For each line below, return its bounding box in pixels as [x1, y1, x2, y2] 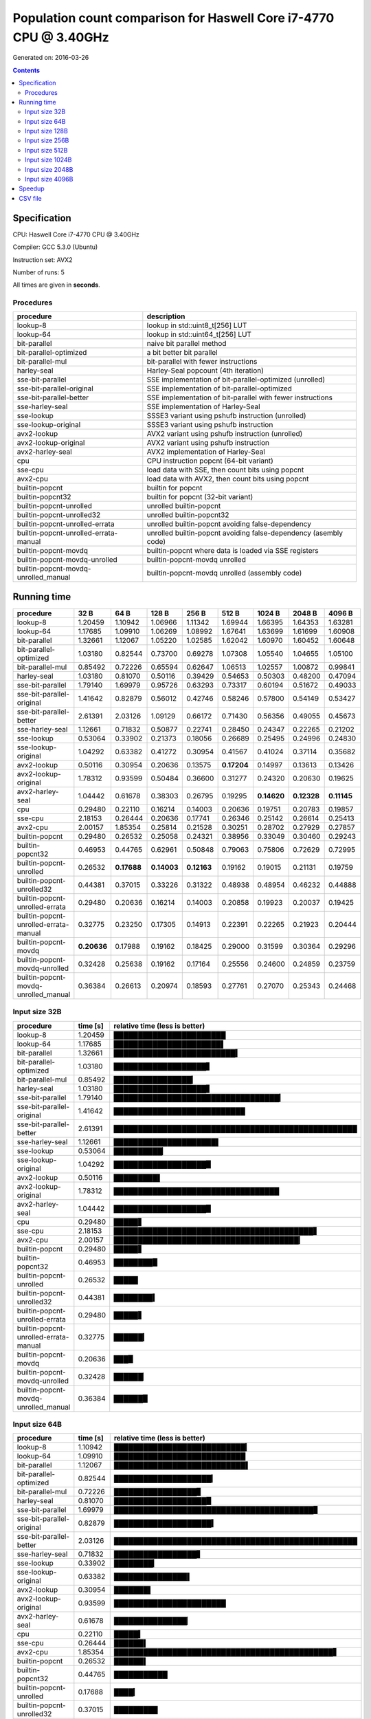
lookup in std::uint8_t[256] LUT [146, 320, 247, 330]
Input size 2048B [25, 165, 74, 173]
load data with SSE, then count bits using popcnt [146, 465, 304, 474]
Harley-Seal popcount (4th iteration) [146, 366, 265, 375]
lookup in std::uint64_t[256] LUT [146, 330, 252, 340]
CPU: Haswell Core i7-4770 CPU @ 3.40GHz [12, 230, 140, 239]
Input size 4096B [25, 175, 74, 184]
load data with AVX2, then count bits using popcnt [146, 474, 309, 484]
